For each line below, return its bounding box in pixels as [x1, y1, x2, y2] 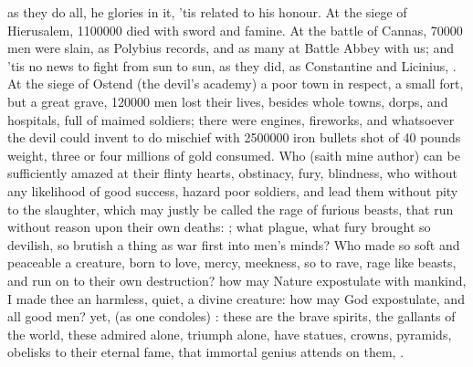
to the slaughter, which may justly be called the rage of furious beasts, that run [7, 199, 454, 218]
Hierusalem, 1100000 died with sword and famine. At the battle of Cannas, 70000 [7, 20, 463, 39]
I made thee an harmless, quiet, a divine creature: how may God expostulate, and [7, 288, 465, 308]
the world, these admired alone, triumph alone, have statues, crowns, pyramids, [7, 324, 452, 343]
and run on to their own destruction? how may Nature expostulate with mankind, [7, 270, 467, 289]
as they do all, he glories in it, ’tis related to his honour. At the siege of [7, 3, 407, 21]
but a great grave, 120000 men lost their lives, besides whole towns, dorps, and [7, 91, 448, 110]
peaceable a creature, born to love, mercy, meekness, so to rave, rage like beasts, [7, 253, 457, 272]
